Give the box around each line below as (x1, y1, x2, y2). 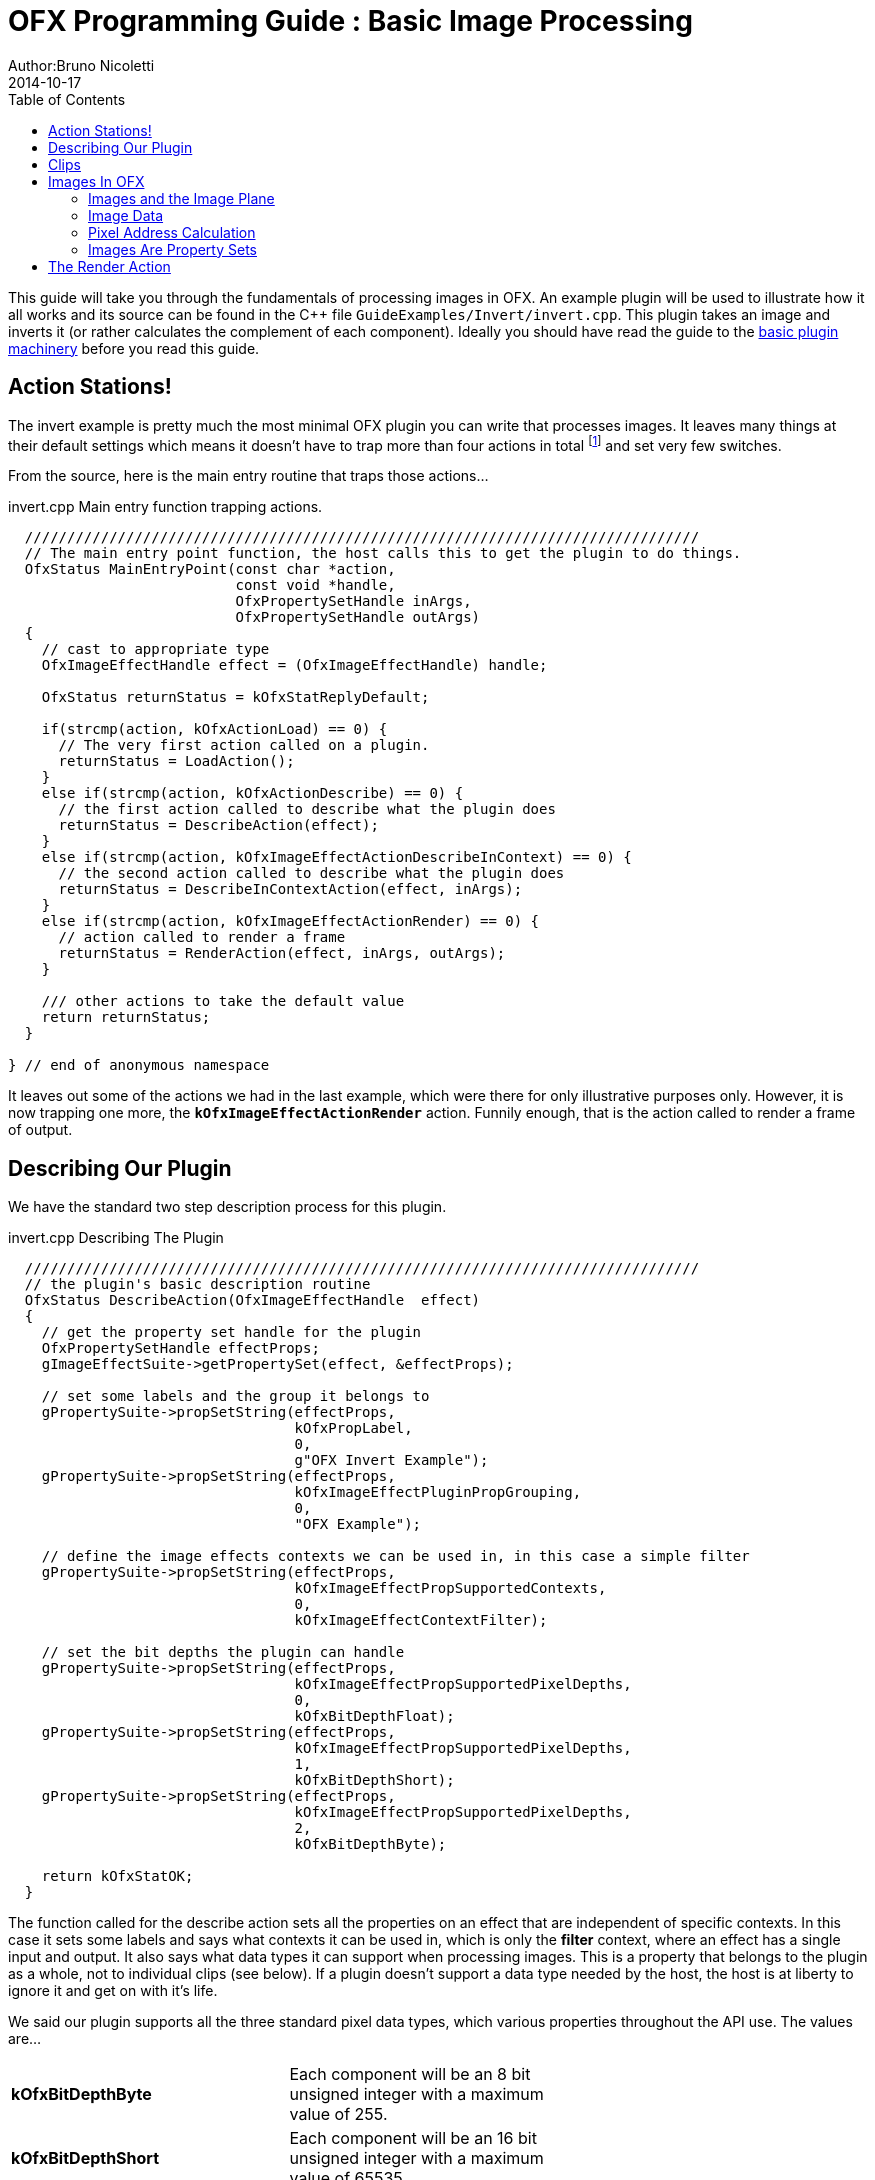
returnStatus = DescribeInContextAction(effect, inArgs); (58, 881, 523, 898)
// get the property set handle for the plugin (41, 1324, 422, 1341)
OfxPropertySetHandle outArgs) (235, 609, 481, 626)
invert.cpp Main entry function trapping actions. (8, 498, 323, 516)
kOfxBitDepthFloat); (294, 1708, 455, 1725)
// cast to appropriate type (41, 641, 270, 658)
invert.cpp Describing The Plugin (8, 1229, 224, 1247)
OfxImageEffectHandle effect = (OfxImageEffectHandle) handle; (41, 657, 548, 674)
